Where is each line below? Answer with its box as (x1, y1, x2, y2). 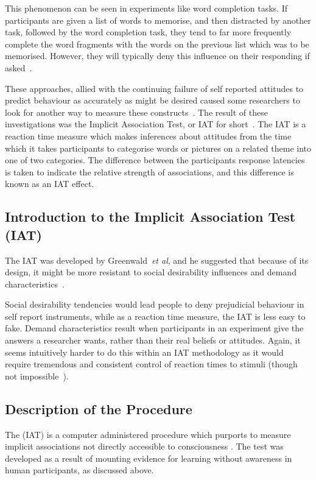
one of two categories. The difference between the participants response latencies (5, 154, 305, 166)
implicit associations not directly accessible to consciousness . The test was (5, 440, 284, 453)
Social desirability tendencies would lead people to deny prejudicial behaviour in (5, 298, 304, 311)
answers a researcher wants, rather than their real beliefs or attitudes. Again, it (5, 334, 301, 347)
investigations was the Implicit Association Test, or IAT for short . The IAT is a (5, 118, 306, 130)
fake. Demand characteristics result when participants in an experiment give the (5, 322, 304, 334)
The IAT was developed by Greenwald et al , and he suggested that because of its (5, 253, 309, 266)
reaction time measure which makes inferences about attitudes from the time (5, 129, 292, 142)
